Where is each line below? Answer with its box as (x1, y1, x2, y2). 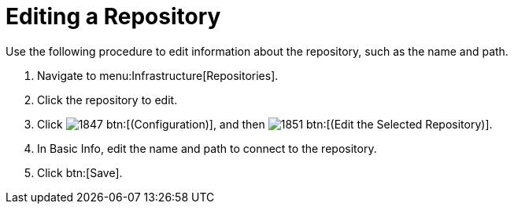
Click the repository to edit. (37, 92, 178, 107)
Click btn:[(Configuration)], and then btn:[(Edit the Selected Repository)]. (37, 117, 493, 131)
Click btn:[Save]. (37, 165, 123, 179)
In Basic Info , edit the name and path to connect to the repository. (37, 141, 377, 155)
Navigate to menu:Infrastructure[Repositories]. (37, 68, 279, 82)
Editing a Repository (6, 3, 221, 30)
